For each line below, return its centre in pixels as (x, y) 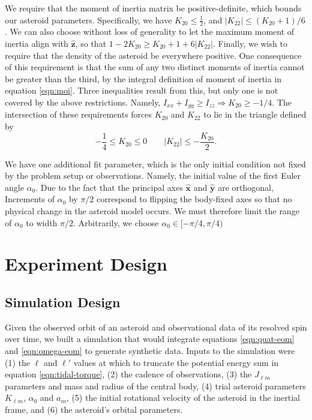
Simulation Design (63, 302)
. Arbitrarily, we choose (116, 222)
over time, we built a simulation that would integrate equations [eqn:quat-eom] (150, 339)
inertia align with (37, 43)
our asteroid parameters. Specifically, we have (88, 19)
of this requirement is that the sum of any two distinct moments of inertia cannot (155, 67)
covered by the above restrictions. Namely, (83, 102)
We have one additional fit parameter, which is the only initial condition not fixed (155, 163)
